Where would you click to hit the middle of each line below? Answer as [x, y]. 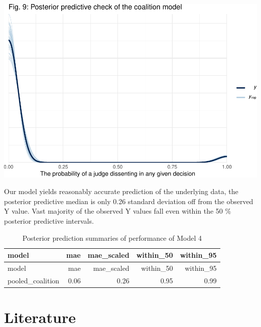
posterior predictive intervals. [49, 221]
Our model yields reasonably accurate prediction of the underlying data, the [121, 191]
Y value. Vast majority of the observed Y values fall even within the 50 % [118, 211]
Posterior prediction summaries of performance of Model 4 [112, 237]
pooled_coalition [34, 280]
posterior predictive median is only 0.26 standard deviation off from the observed [129, 201]
